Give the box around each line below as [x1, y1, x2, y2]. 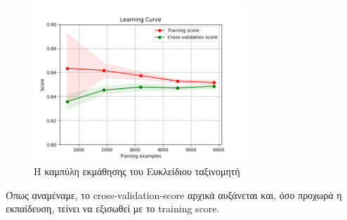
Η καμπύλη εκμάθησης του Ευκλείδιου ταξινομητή [34, 164, 240, 179]
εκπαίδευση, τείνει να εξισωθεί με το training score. [6, 201, 220, 216]
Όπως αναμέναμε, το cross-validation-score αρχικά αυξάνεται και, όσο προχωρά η [6, 187, 342, 202]
